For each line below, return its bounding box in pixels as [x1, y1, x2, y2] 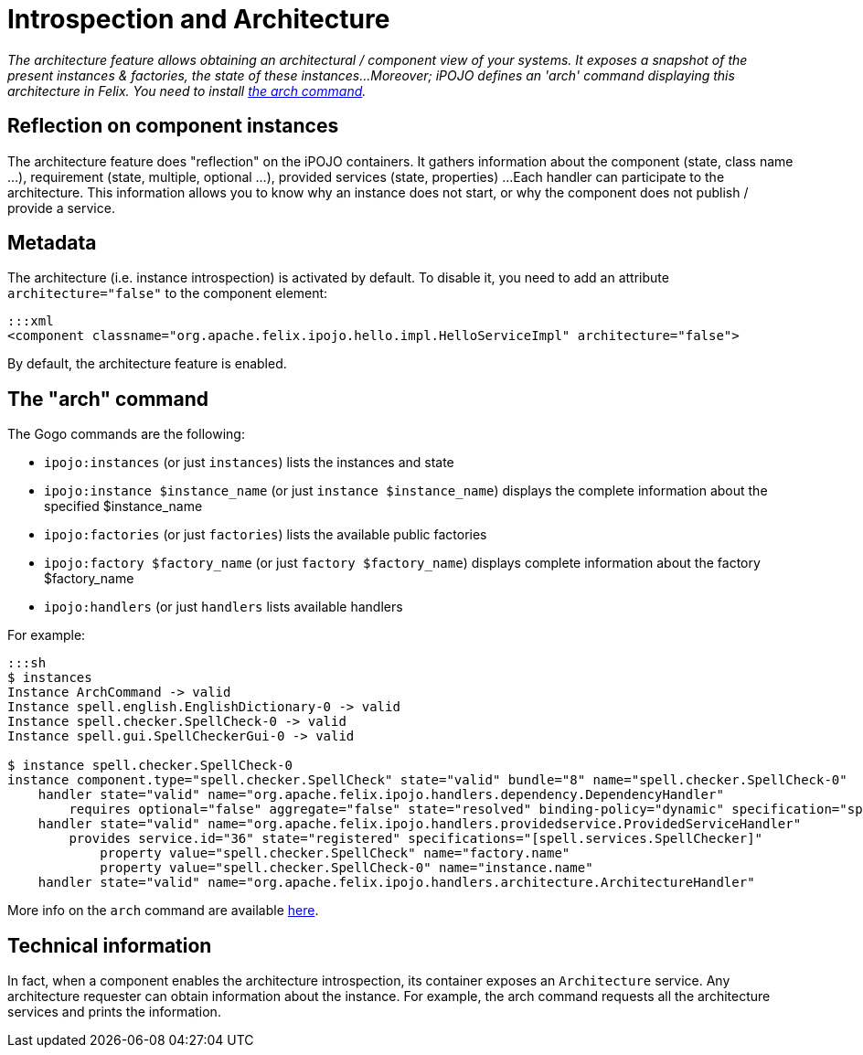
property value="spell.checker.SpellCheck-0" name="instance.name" [100, 860, 593, 876]
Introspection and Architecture [7, 4, 390, 35]
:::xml [7, 314, 54, 329]
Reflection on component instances [7, 114, 339, 138]
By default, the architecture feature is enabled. [7, 356, 287, 372]
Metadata [7, 231, 97, 255]
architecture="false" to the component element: [7, 285, 328, 302]
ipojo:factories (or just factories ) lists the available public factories [44, 527, 487, 543]
